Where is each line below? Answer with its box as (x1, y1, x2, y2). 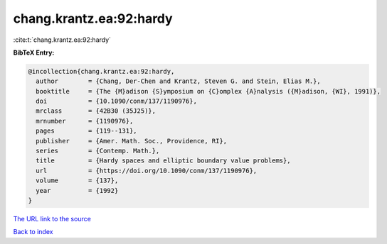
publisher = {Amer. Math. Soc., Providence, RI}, (36, 137, 228, 145)
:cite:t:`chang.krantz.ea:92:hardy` (13, 35, 112, 44)
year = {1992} (36, 187, 119, 194)
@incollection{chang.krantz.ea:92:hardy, (28, 67, 175, 75)
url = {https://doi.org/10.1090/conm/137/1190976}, (36, 167, 258, 174)
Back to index (13, 228, 53, 236)
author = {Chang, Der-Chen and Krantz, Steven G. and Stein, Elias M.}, (36, 77, 322, 85)
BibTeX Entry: (13, 48, 55, 57)
